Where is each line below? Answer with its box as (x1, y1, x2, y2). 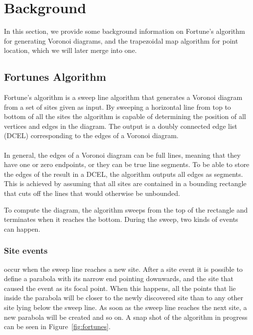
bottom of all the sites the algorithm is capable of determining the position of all (4, 111, 246, 121)
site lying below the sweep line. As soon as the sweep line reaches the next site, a (4, 302, 247, 312)
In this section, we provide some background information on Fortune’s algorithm (4, 26, 245, 36)
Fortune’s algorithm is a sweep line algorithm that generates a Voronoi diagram (4, 92, 243, 102)
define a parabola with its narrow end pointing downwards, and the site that (4, 273, 234, 284)
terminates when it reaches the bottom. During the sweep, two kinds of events (4, 214, 238, 224)
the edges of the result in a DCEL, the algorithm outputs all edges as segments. (4, 168, 243, 179)
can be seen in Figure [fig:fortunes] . (4, 321, 111, 332)
